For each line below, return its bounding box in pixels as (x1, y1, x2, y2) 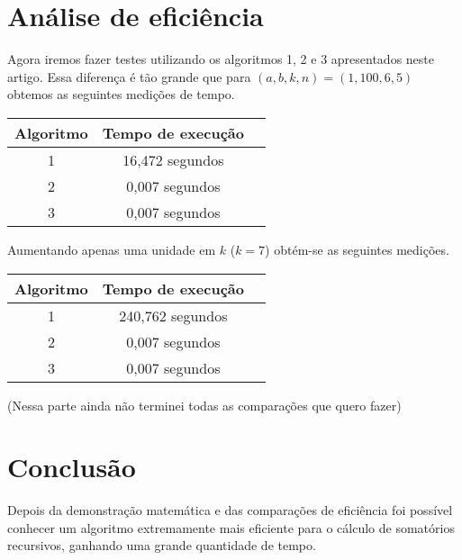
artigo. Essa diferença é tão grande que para (7, 67, 251, 86)
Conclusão (7, 448, 136, 485)
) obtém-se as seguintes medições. (265, 239, 449, 258)
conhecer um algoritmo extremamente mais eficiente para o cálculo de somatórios (7, 518, 455, 537)
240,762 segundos (119, 304, 228, 326)
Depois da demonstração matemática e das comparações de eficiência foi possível (7, 501, 453, 519)
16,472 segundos (122, 149, 224, 170)
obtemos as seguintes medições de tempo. (7, 85, 235, 104)
